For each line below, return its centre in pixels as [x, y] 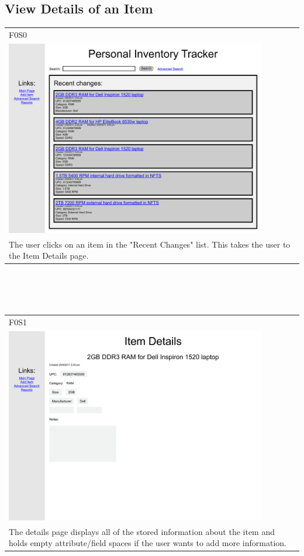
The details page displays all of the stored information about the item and [142, 531]
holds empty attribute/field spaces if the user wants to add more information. [148, 543]
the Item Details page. [49, 256]
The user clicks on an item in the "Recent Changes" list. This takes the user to [150, 244]
